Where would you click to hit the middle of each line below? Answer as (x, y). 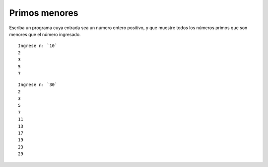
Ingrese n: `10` (38, 46)
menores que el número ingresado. (45, 34)
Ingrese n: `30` (38, 85)
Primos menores (44, 13)
